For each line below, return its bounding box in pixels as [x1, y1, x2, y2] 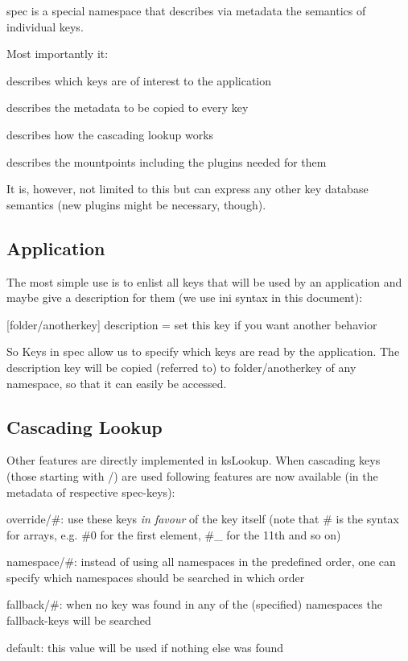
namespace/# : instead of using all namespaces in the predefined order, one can [6, 553, 396, 570]
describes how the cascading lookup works [6, 126, 214, 143]
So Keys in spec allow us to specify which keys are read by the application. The [6, 343, 400, 360]
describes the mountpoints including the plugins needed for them [6, 153, 327, 170]
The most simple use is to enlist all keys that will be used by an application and [6, 273, 402, 290]
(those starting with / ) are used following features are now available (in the [6, 467, 378, 484]
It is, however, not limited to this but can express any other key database [6, 180, 369, 197]
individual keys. [6, 18, 84, 35]
